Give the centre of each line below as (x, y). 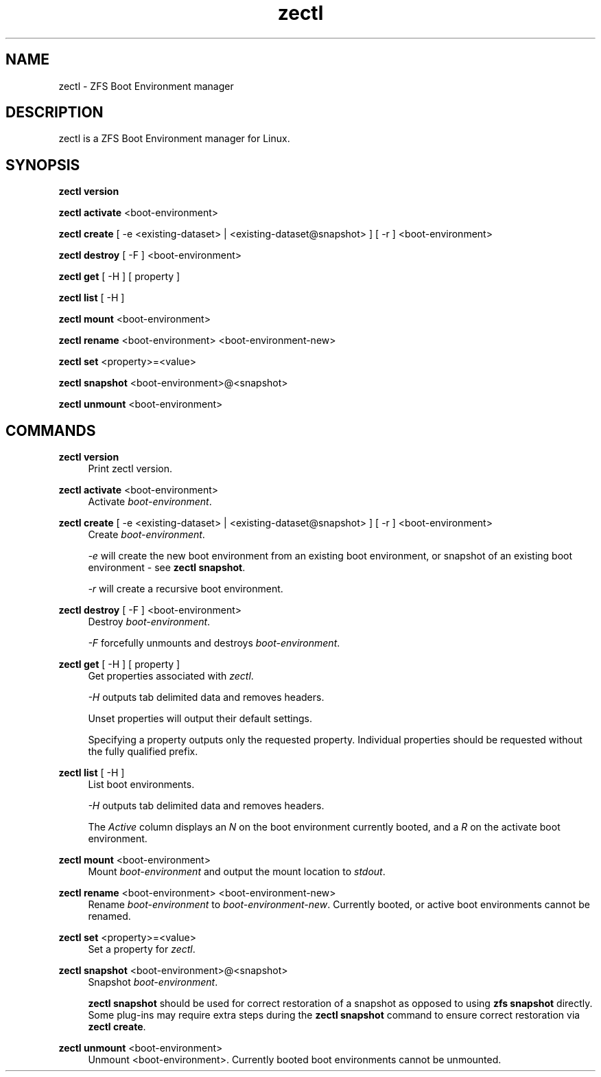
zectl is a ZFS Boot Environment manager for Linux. (174, 139)
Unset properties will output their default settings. (200, 719)
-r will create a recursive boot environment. (186, 589)
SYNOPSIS (43, 165)
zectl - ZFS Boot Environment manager (146, 86)
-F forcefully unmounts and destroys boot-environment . (214, 643)
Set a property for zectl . (142, 949)
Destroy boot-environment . (149, 622)
